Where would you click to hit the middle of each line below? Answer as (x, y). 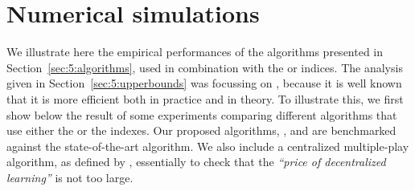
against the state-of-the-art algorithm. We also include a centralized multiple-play (208, 146)
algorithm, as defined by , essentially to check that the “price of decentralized (196, 162)
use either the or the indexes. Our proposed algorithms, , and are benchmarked (201, 130)
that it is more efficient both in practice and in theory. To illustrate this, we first (205, 98)
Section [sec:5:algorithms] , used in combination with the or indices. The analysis (205, 67)
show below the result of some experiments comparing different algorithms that (202, 114)
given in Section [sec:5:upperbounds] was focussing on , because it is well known (204, 83)
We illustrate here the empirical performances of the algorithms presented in (195, 52)
